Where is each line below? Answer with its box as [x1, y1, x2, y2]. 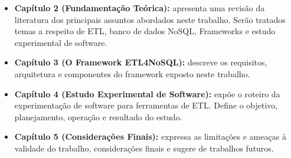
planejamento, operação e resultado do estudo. [14, 110, 182, 123]
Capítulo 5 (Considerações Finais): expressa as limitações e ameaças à [14, 130, 286, 143]
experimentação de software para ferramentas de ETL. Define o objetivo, [14, 99, 278, 111]
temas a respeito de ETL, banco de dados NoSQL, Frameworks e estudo [14, 25, 276, 37]
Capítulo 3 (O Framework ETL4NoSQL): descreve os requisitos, [14, 56, 267, 68]
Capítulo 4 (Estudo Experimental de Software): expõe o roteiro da [14, 87, 280, 100]
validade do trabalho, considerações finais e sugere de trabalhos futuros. [14, 141, 274, 154]
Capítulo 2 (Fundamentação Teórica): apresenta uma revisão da [14, 2, 265, 14]
